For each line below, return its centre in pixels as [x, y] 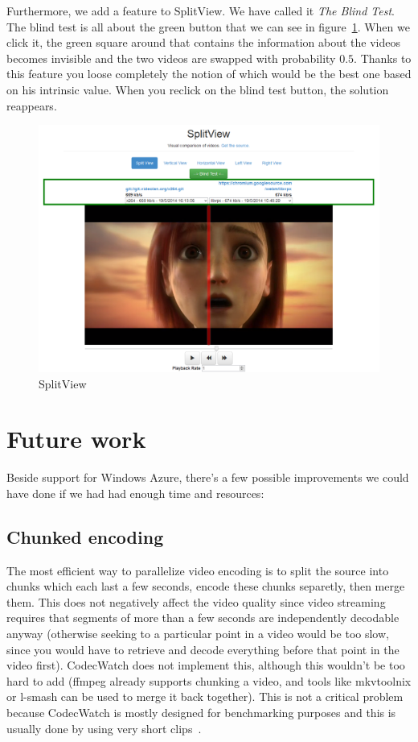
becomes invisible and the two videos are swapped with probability [171, 58]
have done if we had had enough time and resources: [135, 493]
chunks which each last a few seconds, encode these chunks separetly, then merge [206, 586]
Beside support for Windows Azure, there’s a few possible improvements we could [208, 477]
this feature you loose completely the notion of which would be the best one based [209, 74]
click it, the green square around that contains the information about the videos [204, 42]
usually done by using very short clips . [104, 728]
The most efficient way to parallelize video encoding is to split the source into [198, 570]
